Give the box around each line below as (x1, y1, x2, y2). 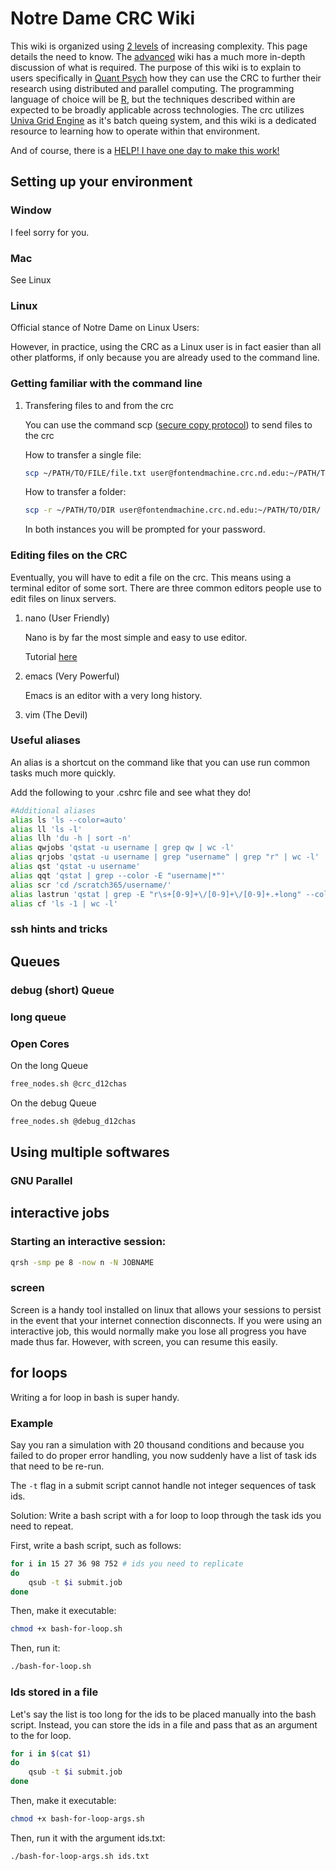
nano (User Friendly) (24, 612, 110, 624)
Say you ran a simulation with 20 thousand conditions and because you (10, 1438, 305, 1451)
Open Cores (10, 1037, 70, 1051)
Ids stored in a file (10, 1685, 99, 1699)
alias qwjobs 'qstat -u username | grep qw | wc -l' (10, 843, 235, 853)
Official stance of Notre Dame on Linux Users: (10, 322, 200, 334)
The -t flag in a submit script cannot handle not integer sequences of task (10, 1479, 317, 1491)
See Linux (10, 273, 52, 286)
